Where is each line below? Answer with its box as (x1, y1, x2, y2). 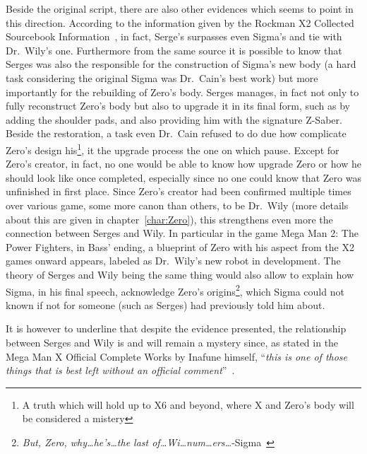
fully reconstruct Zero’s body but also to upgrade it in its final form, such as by (6, 98, 350, 113)
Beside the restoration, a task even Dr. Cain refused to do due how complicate (6, 126, 347, 141)
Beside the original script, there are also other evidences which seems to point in (6, 1, 354, 16)
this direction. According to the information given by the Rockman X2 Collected (6, 15, 354, 30)
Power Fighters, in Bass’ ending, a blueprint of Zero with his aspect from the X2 (6, 239, 354, 254)
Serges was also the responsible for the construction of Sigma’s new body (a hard (6, 57, 356, 71)
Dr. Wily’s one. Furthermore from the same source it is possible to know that (6, 42, 342, 57)
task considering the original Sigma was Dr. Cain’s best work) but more (6, 70, 318, 85)
